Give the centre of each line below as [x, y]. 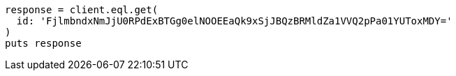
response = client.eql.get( [82, 10]
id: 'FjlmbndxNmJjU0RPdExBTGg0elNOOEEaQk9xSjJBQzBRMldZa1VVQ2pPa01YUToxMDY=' [234, 21]
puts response [43, 43]
